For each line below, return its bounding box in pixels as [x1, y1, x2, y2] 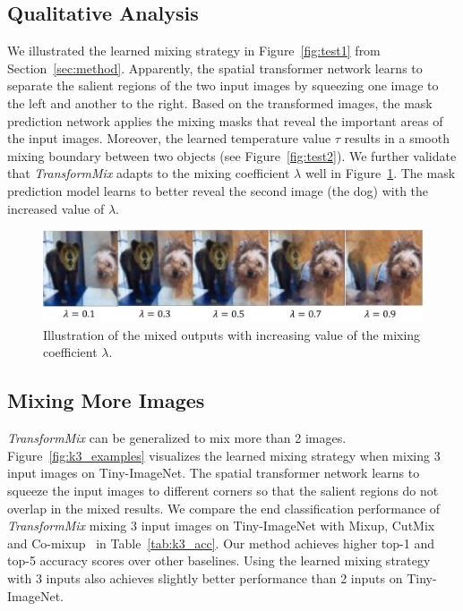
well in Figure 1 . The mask [304, 164, 456, 182]
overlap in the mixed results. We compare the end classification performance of [7, 498, 441, 517]
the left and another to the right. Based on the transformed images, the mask [7, 93, 433, 112]
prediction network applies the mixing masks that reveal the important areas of [7, 111, 443, 130]
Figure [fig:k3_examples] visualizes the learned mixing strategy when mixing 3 [7, 446, 441, 464]
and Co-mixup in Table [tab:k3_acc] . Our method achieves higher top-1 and [7, 533, 434, 552]
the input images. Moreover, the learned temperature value [7, 129, 331, 148]
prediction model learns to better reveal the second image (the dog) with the [7, 181, 429, 199]
